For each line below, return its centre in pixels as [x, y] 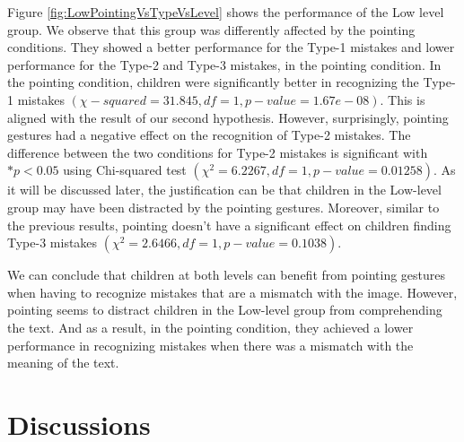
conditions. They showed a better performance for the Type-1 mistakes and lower [231, 47]
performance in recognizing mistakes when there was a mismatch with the [210, 345]
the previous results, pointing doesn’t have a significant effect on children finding [229, 225]
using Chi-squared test [125, 170]
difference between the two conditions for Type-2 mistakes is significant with [218, 152]
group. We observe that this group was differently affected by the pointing [211, 29]
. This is [403, 99]
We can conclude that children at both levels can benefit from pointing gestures [227, 275]
